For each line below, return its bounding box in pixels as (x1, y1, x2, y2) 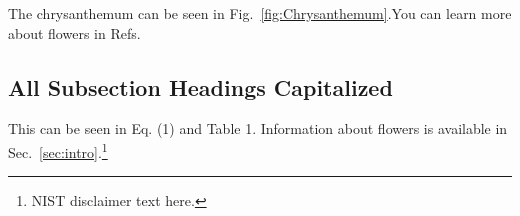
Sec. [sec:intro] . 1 (8, 138, 108, 162)
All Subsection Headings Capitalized (8, 71, 393, 102)
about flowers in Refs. (8, 22, 141, 43)
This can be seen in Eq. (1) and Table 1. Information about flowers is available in (8, 118, 508, 139)
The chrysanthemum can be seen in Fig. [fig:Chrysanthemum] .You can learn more (8, 3, 512, 23)
